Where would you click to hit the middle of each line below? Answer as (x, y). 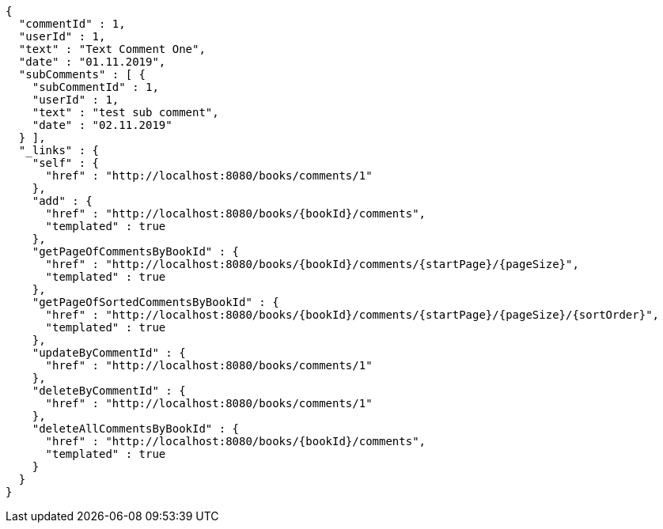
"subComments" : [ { (82, 74)
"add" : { (62, 201)
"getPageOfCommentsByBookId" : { (136, 251)
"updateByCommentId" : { (109, 353)
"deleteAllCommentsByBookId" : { (136, 429)
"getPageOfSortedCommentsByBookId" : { (155, 302)
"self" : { (66, 163)
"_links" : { (59, 150)
